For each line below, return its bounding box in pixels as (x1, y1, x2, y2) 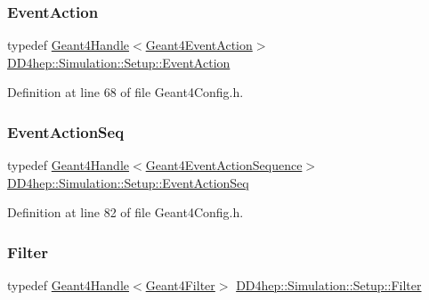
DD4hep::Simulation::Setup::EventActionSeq (7, 173, 249, 191)
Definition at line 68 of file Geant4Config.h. (7, 83, 244, 101)
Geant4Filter (145, 276, 215, 295)
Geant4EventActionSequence (145, 156, 303, 174)
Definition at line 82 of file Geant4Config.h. (7, 203, 244, 222)
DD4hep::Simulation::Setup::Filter (236, 276, 422, 295)
